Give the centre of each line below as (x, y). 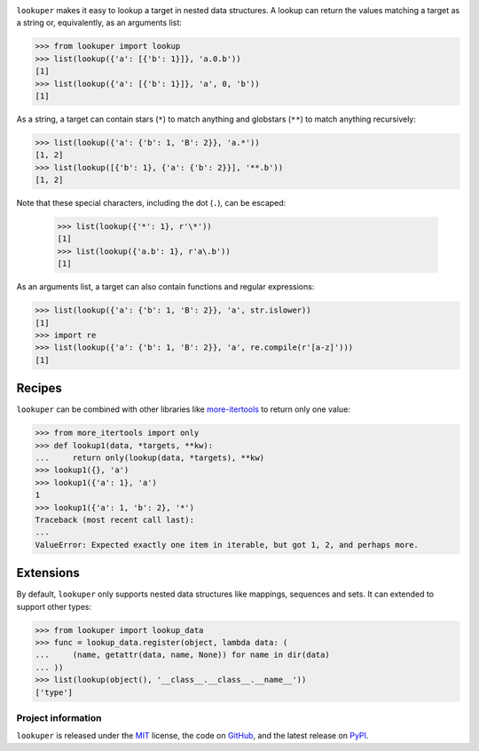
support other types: (54, 606)
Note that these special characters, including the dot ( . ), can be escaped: (151, 203)
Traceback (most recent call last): (115, 520)
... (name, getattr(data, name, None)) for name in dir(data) (182, 655)
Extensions (48, 573)
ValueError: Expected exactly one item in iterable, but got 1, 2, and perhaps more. (227, 545)
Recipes (39, 388)
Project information (59, 717)
